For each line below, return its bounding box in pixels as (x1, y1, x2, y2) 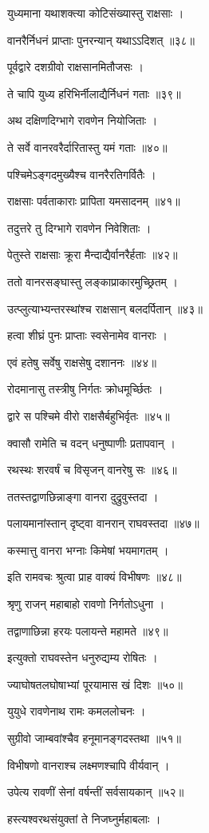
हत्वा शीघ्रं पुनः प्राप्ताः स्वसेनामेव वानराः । (7, 327, 168, 344)
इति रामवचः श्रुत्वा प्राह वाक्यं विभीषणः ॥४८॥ (7, 568, 182, 585)
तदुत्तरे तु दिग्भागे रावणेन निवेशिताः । (7, 219, 152, 236)
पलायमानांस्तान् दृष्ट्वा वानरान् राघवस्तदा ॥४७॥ (7, 515, 199, 532)
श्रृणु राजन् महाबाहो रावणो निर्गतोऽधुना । (7, 596, 165, 612)
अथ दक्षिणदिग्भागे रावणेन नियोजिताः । (7, 112, 158, 129)
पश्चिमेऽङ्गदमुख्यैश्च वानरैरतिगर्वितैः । (7, 165, 156, 182)
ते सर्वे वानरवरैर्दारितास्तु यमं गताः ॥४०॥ (7, 138, 168, 155)
